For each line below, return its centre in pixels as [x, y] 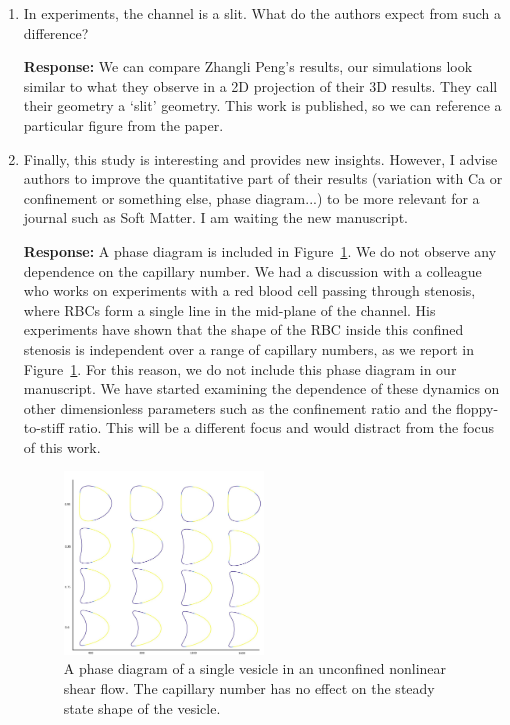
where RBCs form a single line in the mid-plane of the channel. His [229, 309]
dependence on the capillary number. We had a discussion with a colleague [252, 270]
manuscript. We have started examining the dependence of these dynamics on [261, 388]
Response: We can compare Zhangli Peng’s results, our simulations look [248, 66]
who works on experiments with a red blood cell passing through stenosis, [249, 290]
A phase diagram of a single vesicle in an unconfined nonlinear [255, 668]
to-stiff [43, 427]
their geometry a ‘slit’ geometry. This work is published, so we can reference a [262, 105]
